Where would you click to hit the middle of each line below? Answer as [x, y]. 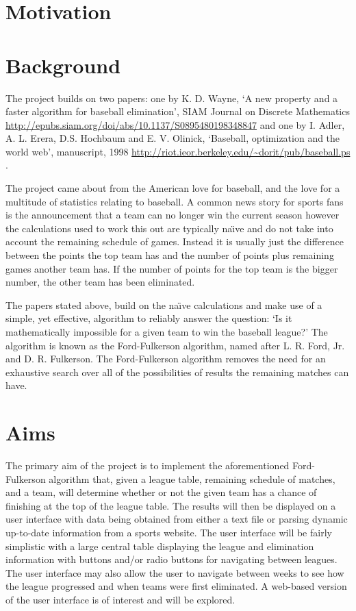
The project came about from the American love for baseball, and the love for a [173, 188]
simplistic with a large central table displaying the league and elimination [160, 546]
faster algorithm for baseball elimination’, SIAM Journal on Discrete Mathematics [178, 111]
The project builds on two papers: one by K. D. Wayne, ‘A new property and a [172, 98]
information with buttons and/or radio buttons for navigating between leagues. [171, 559]
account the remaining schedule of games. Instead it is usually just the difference [175, 241]
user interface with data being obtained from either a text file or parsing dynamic [177, 519]
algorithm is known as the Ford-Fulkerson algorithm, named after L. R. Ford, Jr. [175, 345]
